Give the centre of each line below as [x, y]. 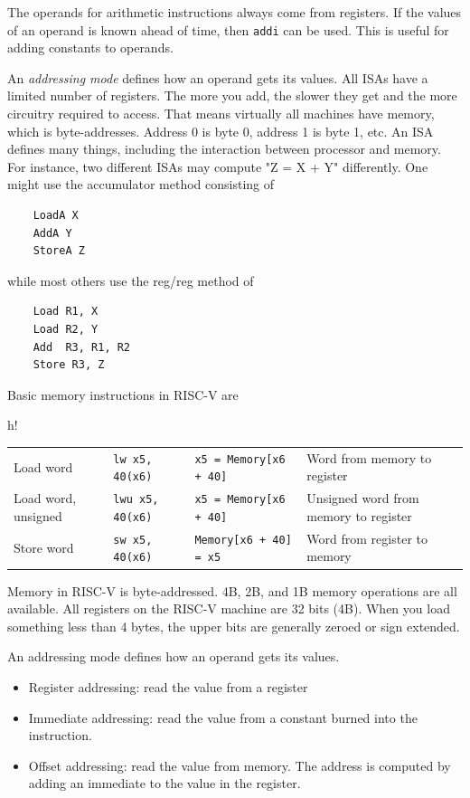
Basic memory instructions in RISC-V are [123, 394]
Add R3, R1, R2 [82, 347]
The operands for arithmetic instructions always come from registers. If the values [235, 12]
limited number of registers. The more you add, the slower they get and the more [232, 95]
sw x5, [133, 540]
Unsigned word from [363, 498]
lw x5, [133, 459]
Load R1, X [66, 312]
